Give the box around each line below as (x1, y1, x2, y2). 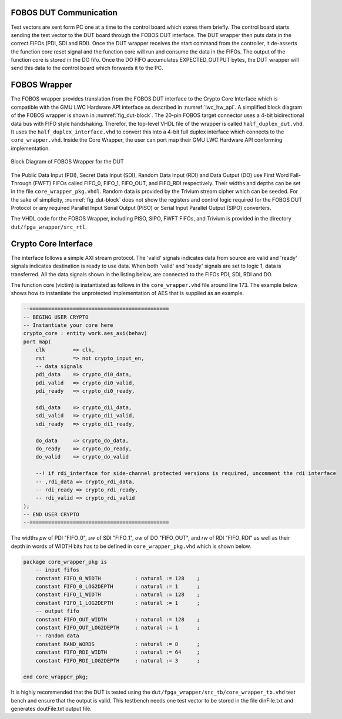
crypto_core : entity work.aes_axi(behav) (23, 330, 147, 337)
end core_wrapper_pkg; (23, 674, 89, 680)
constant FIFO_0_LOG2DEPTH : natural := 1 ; (35, 583, 200, 590)
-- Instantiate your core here (23, 322, 114, 329)
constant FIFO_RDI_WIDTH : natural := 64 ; (35, 649, 200, 656)
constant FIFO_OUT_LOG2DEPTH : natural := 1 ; (35, 624, 200, 631)
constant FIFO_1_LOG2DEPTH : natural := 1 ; (35, 600, 200, 606)
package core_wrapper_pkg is (23, 559, 108, 565)
